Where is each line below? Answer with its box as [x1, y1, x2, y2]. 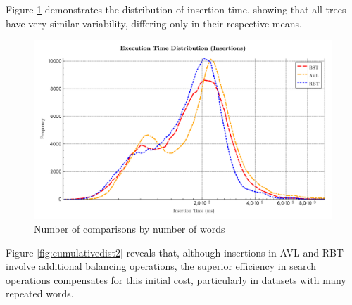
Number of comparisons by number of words [34, 221, 225, 236]
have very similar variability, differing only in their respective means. [6, 15, 302, 30]
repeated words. [6, 286, 74, 301]
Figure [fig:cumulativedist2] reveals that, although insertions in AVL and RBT [6, 245, 344, 259]
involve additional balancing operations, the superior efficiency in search [6, 259, 317, 273]
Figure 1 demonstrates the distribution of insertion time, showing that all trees [6, 2, 346, 16]
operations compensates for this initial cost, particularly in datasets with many [6, 272, 346, 287]
